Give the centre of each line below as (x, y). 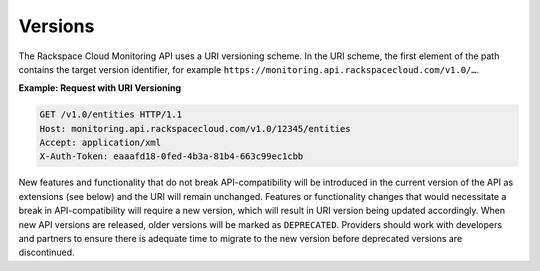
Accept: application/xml (100, 143)
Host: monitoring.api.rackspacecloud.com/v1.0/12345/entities (195, 128)
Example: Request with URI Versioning (100, 88)
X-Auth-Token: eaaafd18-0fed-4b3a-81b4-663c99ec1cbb (171, 156)
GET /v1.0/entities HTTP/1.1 (111, 114)
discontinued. (46, 252)
